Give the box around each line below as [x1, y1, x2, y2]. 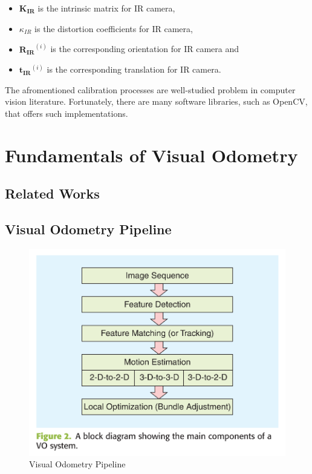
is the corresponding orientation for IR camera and [50, 42, 239, 55]
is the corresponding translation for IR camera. [47, 63, 221, 76]
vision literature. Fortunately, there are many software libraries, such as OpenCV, [5, 95, 308, 108]
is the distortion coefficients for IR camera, [34, 22, 193, 35]
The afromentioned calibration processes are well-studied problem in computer [5, 83, 296, 96]
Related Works [5, 184, 100, 203]
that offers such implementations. [5, 107, 128, 119]
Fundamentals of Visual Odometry [5, 142, 298, 167]
